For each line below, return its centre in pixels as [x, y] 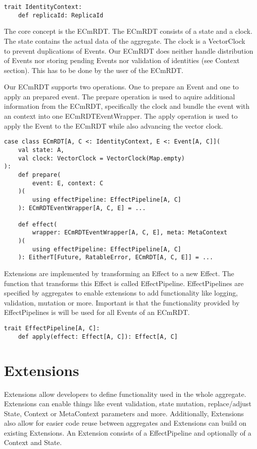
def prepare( [39, 175]
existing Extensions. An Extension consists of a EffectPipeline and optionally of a [128, 432]
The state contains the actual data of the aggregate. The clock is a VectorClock [125, 40]
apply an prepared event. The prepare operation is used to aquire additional [120, 96]
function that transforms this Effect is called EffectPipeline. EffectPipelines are [124, 283]
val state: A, [41, 150]
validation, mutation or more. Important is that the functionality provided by [122, 302]
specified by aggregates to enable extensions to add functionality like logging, [121, 293]
